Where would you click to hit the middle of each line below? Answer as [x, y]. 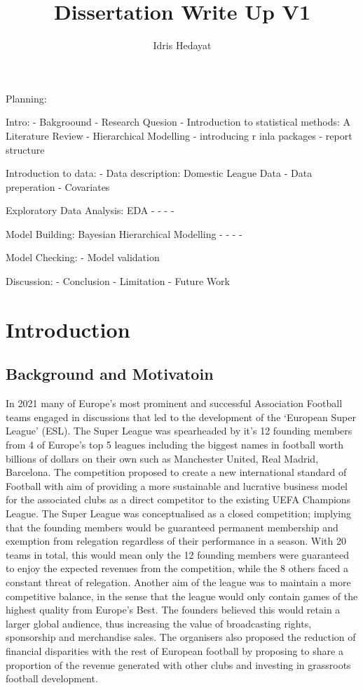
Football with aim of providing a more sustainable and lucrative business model [177, 485]
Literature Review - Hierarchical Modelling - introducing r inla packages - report [179, 135]
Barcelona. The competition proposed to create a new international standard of [176, 472]
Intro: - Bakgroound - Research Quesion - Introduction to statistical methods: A [178, 122]
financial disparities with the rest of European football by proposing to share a [174, 650]
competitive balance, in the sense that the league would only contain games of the [182, 596]
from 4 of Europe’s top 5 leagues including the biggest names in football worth [175, 445]
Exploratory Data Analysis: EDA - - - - [90, 210]
